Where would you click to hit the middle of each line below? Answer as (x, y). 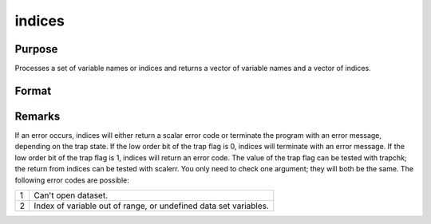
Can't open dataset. (70, 195)
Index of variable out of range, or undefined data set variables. (151, 206)
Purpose (36, 49)
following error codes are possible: (72, 180)
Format (33, 90)
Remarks (38, 116)
